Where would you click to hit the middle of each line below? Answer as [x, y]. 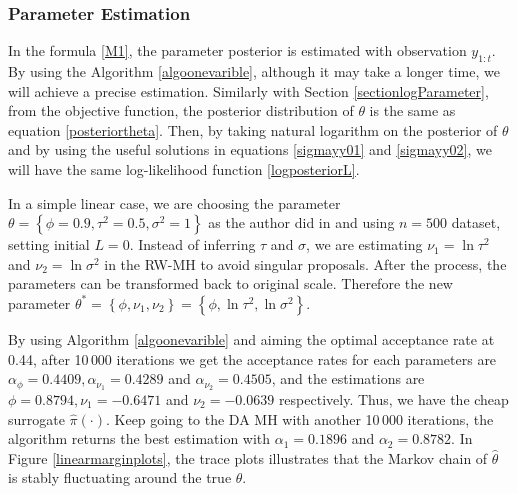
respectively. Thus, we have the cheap [393, 399]
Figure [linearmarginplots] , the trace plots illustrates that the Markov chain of [248, 457]
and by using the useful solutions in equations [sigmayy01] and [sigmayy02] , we [250, 149]
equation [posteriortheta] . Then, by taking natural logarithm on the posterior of [253, 129]
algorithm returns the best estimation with [139, 438]
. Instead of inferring [192, 244]
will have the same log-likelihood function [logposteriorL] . [184, 168]
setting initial [49, 244]
